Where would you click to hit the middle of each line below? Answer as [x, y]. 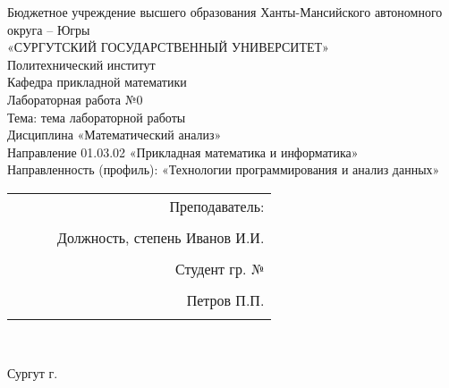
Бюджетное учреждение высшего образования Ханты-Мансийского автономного [225, 12]
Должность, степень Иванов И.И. [161, 237]
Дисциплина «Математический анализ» [114, 135]
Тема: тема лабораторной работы [97, 117]
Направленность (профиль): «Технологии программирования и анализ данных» [224, 169]
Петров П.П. [225, 299]
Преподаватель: [217, 206]
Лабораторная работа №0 [75, 99]
